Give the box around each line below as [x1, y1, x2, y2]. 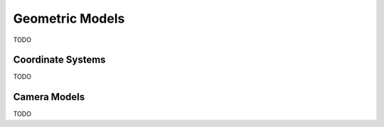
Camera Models [13, 91, 85, 103]
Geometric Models [13, 11, 125, 26]
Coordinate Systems [13, 54, 106, 66]
